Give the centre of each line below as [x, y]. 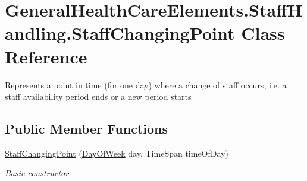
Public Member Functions [86, 128]
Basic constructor [37, 173]
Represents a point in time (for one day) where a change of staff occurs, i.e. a [146, 85]
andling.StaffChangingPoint [120, 33]
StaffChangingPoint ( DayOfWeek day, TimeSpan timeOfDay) [117, 153]
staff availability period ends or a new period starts [98, 96]
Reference [46, 56]
